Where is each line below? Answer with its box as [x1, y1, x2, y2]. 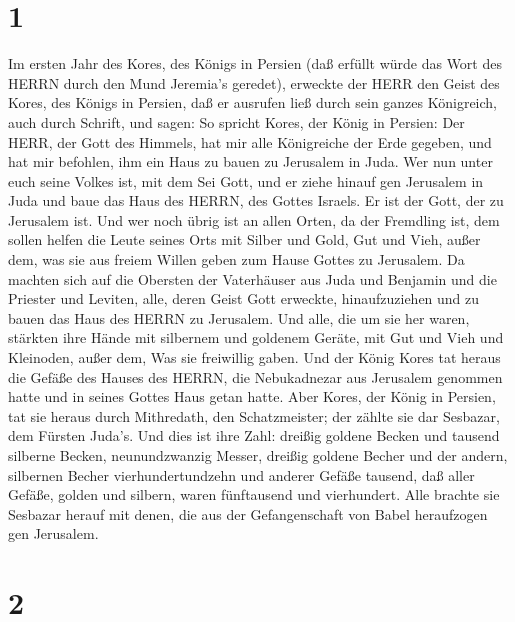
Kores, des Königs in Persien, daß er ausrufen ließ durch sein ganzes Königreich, [8, 92, 498, 113]
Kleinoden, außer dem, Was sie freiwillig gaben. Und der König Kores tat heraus [8, 347, 501, 368]
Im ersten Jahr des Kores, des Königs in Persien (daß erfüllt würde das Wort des [8, 53, 502, 74]
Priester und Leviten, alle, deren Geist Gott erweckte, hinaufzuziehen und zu [8, 288, 480, 309]
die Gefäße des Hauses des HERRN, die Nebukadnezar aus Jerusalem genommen [8, 366, 503, 387]
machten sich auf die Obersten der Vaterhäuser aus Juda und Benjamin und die [8, 268, 497, 289]
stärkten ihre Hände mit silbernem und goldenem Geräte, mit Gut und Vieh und [8, 327, 504, 348]
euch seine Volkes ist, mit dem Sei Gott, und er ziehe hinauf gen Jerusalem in [8, 170, 484, 191]
